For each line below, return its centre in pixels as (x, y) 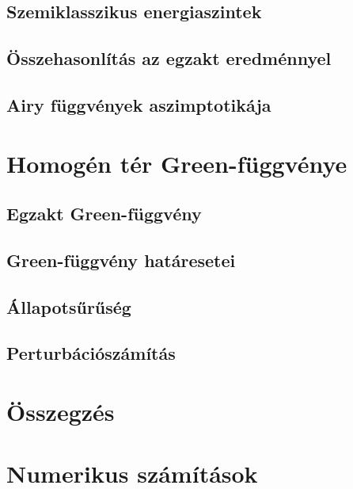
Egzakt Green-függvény (104, 214)
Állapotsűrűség (69, 306)
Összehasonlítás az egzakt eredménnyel (169, 58)
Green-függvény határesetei (121, 260)
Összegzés (61, 412)
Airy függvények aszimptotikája (139, 104)
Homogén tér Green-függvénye (177, 163)
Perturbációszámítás (91, 353)
